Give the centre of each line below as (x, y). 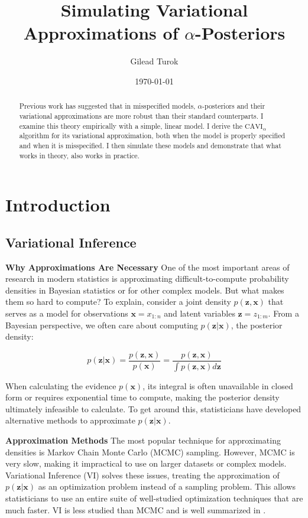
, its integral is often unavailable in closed (218, 385)
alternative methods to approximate (70, 420)
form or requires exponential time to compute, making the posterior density (142, 397)
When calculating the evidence (61, 385)
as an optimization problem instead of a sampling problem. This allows (167, 486)
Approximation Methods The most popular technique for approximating (143, 440)
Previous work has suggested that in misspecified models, (107, 106)
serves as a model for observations (67, 313)
